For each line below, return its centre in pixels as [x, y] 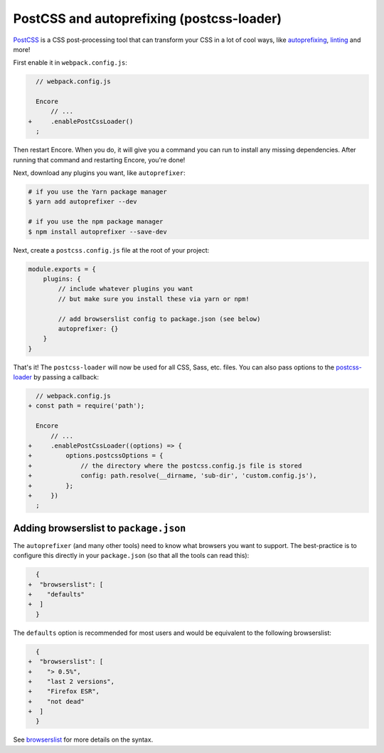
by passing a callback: [66, 377]
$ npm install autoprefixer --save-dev [97, 232]
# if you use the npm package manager [96, 222]
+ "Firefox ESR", [64, 691]
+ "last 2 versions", [71, 681]
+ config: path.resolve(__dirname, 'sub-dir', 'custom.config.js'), [172, 476]
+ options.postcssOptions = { [96, 456]
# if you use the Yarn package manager [97, 192]
